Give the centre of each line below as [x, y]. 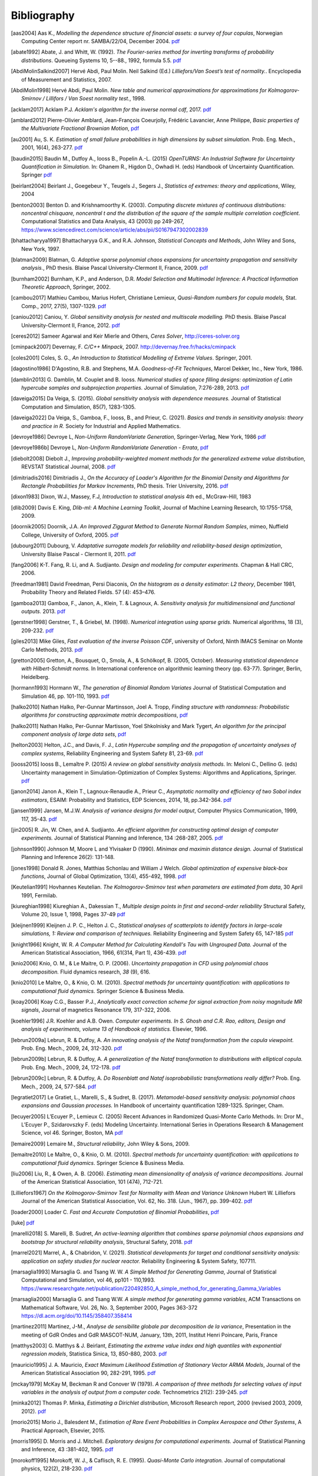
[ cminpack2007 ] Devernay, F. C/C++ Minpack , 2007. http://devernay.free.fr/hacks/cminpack [123, 347]
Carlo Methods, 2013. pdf [52, 649]
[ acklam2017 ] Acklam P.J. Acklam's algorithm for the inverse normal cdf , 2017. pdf [111, 109]
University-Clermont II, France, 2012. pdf [71, 325]
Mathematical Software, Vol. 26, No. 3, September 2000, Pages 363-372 [110, 1307]
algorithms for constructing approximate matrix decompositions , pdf [105, 715]
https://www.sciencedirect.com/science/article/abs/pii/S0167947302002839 [115, 230]
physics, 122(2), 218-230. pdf [57, 1469]
